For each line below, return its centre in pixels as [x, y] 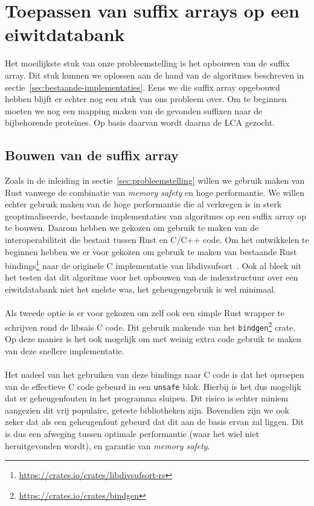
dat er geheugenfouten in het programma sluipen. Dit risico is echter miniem [147, 398]
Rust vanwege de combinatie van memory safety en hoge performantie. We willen [155, 192]
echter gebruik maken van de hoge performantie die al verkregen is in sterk [143, 204]
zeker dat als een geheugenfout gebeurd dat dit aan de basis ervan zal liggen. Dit [155, 422]
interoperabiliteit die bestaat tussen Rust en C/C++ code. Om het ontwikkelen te [157, 240]
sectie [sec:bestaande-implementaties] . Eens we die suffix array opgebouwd [143, 87]
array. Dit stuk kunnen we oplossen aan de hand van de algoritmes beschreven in [155, 75]
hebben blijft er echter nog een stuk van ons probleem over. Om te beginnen [146, 99]
